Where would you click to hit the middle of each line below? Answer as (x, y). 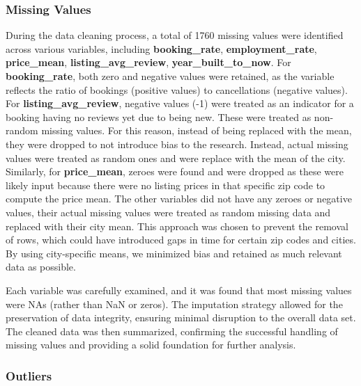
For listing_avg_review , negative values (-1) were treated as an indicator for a (180, 103)
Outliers (29, 375)
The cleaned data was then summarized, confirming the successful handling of (172, 331)
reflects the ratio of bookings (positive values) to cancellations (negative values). (177, 89)
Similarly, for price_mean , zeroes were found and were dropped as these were (175, 171)
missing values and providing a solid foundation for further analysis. (151, 345)
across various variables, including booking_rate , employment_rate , (161, 48)
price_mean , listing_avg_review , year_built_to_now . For (148, 62)
